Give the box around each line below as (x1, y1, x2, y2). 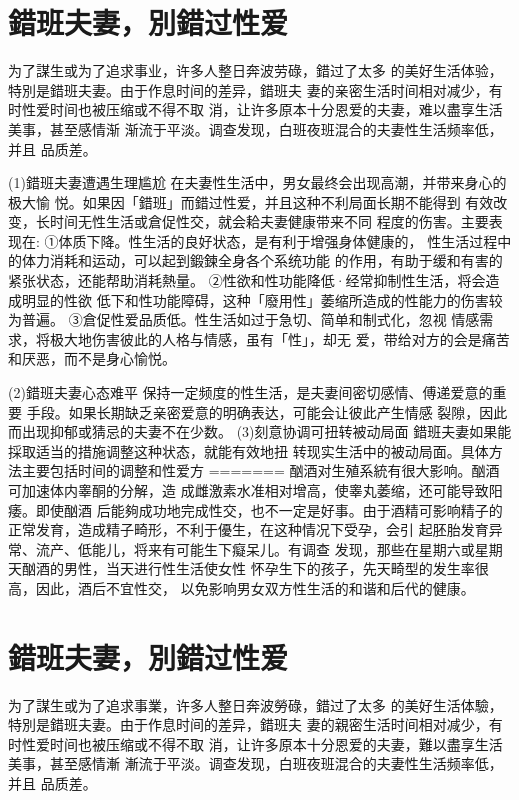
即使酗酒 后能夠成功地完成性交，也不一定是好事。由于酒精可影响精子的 (35, 499, 503, 520)
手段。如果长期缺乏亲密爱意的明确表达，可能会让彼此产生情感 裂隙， (26, 401, 480, 422)
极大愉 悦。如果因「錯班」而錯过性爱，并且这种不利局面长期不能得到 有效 (8, 191, 494, 212)
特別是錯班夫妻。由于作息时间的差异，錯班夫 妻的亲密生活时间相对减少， (8, 79, 489, 100)
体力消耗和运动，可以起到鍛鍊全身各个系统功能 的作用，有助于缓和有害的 (21, 250, 503, 271)
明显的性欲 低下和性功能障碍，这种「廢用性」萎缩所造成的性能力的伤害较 (21, 289, 503, 310)
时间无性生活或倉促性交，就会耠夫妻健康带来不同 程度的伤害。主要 (49, 211, 489, 232)
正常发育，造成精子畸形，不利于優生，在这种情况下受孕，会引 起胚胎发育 (8, 519, 489, 540)
